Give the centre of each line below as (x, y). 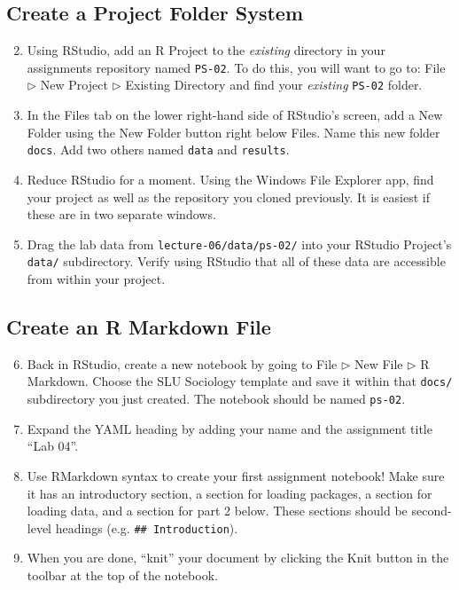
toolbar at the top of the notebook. (122, 574)
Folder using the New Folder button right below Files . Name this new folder (233, 132)
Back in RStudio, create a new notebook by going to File (182, 363)
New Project (74, 85)
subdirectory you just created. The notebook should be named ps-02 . (216, 399)
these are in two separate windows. (121, 214)
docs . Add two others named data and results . (158, 149)
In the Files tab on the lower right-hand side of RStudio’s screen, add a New (235, 115)
